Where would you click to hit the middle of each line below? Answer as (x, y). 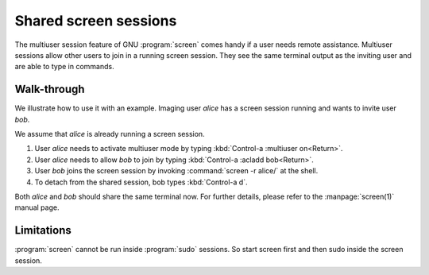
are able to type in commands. (64, 67)
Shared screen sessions (96, 21)
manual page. (37, 207)
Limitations (43, 230)
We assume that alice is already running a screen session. (110, 134)
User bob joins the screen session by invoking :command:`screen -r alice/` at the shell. (176, 171)
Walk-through (50, 89)
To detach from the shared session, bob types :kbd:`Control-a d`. (141, 182)
